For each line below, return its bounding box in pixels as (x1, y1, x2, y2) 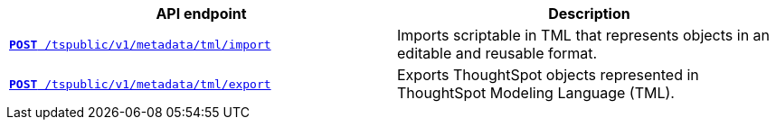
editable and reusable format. (397, 44, 598, 62)
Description (548, 5, 630, 23)
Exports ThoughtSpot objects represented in (397, 66, 699, 84)
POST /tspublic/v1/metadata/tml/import (9, 37, 271, 51)
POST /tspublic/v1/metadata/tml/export (9, 77, 271, 91)
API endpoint (156, 5, 247, 23)
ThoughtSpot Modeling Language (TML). (397, 84, 675, 102)
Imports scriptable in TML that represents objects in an (397, 26, 771, 44)
